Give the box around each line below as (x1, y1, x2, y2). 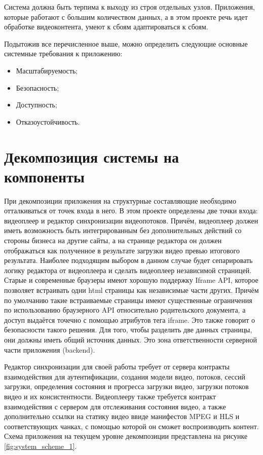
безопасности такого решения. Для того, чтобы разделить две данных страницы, (4, 324, 252, 335)
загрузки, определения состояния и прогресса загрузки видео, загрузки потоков (4, 381, 249, 392)
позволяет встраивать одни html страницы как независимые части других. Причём (4, 285, 259, 295)
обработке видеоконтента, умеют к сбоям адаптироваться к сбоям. (4, 21, 208, 32)
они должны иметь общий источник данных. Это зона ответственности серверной (4, 334, 257, 345)
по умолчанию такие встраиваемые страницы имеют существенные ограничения (4, 294, 252, 305)
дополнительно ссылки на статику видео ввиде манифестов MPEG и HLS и (4, 411, 240, 422)
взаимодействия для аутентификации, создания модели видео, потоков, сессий (4, 371, 245, 382)
